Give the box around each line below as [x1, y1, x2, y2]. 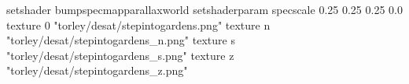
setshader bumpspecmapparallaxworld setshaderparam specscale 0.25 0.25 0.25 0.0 [6, 2, 403, 17]
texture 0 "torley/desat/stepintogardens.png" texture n [6, 16, 271, 33]
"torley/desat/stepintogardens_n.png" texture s [6, 32, 235, 48]
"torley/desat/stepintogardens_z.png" [6, 62, 188, 79]
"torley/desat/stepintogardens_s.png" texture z [6, 47, 234, 63]
